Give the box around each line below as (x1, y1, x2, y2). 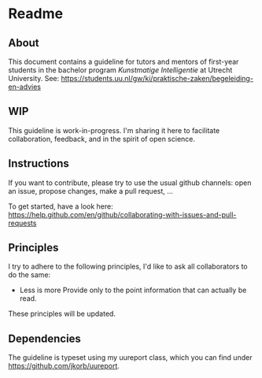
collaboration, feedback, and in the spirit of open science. (8, 134, 195, 143)
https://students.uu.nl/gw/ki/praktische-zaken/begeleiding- (61, 74, 254, 83)
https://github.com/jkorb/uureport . (8, 361, 120, 371)
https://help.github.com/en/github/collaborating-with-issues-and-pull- (8, 209, 237, 219)
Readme (8, 5, 64, 23)
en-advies (8, 82, 42, 91)
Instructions (8, 157, 69, 170)
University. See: (8, 74, 60, 83)
